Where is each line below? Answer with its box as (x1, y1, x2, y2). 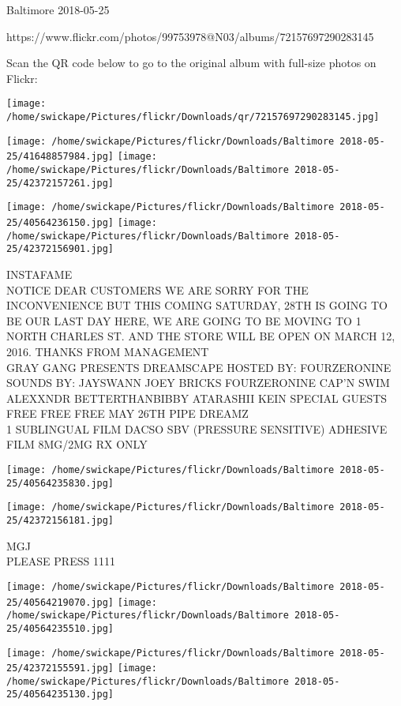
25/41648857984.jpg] (6, 151, 114, 163)
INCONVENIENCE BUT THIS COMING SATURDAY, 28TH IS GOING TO (6, 297, 388, 314)
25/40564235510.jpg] (6, 622, 114, 634)
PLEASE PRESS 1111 (6, 553, 115, 569)
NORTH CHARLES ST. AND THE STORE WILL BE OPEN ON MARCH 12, (6, 328, 395, 344)
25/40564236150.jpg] (6, 216, 114, 228)
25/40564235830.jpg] (6, 477, 114, 489)
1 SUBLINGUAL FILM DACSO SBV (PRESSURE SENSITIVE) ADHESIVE (6, 420, 388, 437)
